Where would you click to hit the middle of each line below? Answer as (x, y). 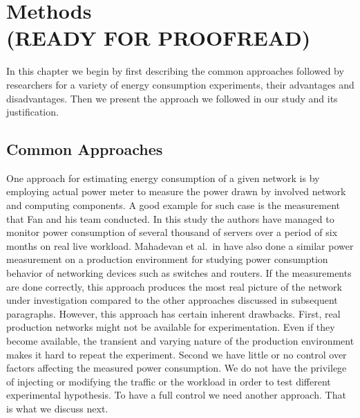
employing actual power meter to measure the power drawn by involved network (176, 191)
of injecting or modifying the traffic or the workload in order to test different (169, 381)
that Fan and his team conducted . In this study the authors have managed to (170, 218)
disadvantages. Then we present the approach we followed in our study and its (172, 98)
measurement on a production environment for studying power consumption (167, 259)
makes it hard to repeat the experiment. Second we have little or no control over (177, 354)
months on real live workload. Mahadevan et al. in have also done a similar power (180, 245)
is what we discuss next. (57, 408)
